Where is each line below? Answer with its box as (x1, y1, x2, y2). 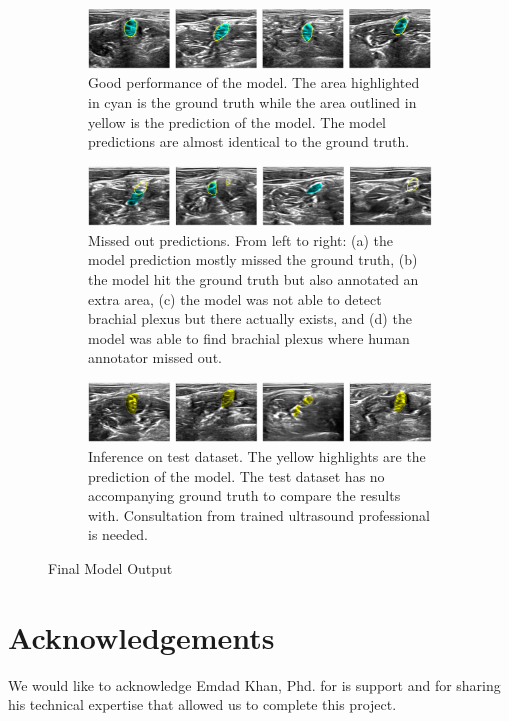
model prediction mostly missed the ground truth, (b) (88, 249, 418, 270)
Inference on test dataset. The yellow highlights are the (88, 446, 426, 467)
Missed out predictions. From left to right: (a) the (88, 229, 394, 250)
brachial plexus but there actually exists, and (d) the (88, 308, 412, 329)
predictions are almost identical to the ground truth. (88, 131, 410, 152)
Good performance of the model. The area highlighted (88, 72, 420, 93)
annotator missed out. (88, 347, 222, 368)
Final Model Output (48, 558, 173, 579)
